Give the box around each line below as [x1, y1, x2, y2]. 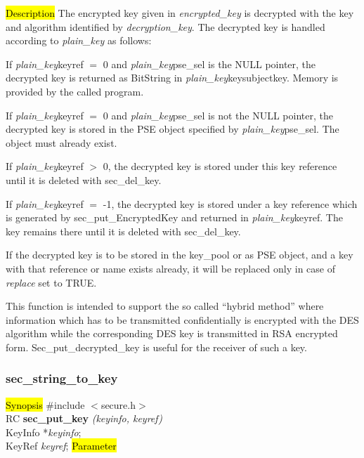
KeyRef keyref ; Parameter [6, 438, 117, 453]
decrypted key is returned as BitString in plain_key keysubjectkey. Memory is [6, 70, 339, 85]
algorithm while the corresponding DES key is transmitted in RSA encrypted [6, 326, 338, 341]
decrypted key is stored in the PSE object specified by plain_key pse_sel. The [6, 122, 339, 136]
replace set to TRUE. [6, 275, 97, 289]
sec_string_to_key [6, 369, 118, 387]
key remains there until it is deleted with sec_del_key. [6, 223, 241, 238]
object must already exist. [6, 135, 117, 150]
